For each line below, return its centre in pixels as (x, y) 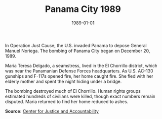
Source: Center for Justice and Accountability (52, 111)
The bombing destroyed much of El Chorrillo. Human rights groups (73, 91)
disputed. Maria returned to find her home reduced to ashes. (67, 101)
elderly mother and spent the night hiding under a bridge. (63, 81)
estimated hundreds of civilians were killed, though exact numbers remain (80, 96)
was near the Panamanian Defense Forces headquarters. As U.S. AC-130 (79, 71)
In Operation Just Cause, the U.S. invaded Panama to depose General (76, 45)
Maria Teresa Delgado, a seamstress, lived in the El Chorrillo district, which (81, 65)
